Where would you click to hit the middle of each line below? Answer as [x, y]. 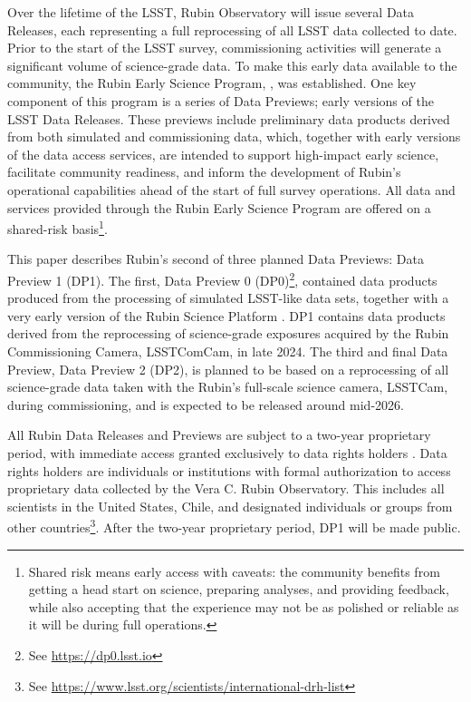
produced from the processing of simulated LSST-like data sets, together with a [228, 298]
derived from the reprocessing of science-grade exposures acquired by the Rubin [228, 333]
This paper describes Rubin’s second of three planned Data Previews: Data [216, 259]
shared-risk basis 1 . [58, 227]
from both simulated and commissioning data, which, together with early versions [234, 136]
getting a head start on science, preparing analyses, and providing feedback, [239, 589]
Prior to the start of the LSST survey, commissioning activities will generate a [225, 48]
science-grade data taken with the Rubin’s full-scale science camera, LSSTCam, [228, 387]
